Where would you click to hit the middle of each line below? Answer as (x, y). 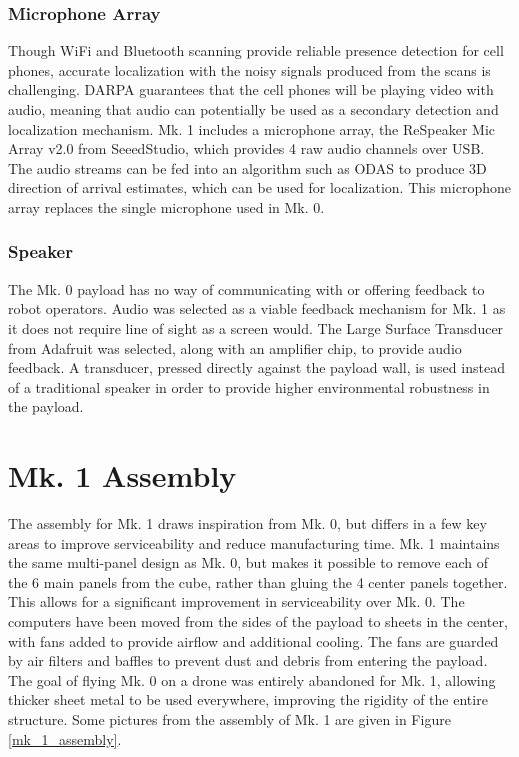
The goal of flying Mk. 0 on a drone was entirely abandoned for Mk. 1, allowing (252, 679)
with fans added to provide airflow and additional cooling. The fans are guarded (253, 640)
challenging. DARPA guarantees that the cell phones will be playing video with (251, 89)
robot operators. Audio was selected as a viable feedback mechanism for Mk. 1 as (257, 308)
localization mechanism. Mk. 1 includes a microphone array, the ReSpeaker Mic (252, 128)
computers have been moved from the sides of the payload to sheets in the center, (258, 621)
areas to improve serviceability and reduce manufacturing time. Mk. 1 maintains (254, 542)
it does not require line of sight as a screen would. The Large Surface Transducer (256, 327)
